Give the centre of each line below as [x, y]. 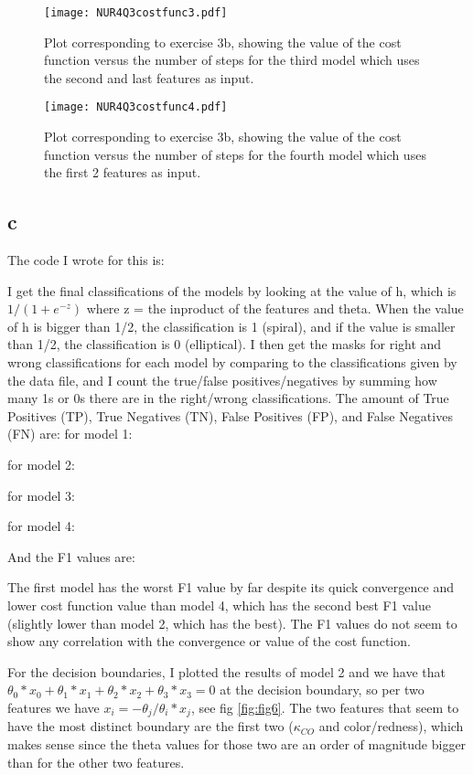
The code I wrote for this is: [86, 260]
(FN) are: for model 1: [70, 434]
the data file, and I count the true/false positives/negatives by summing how [222, 380]
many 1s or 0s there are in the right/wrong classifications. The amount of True [228, 398]
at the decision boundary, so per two [322, 690]
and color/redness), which [391, 726]
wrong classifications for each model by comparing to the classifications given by [232, 362]
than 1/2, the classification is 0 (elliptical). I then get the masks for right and [225, 344]
